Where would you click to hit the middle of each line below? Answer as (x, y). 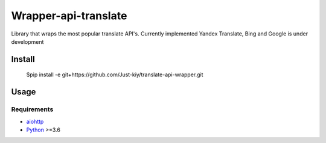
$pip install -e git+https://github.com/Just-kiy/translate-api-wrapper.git (115, 75)
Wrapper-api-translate (69, 16)
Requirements (32, 109)
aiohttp (35, 121)
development (27, 41)
